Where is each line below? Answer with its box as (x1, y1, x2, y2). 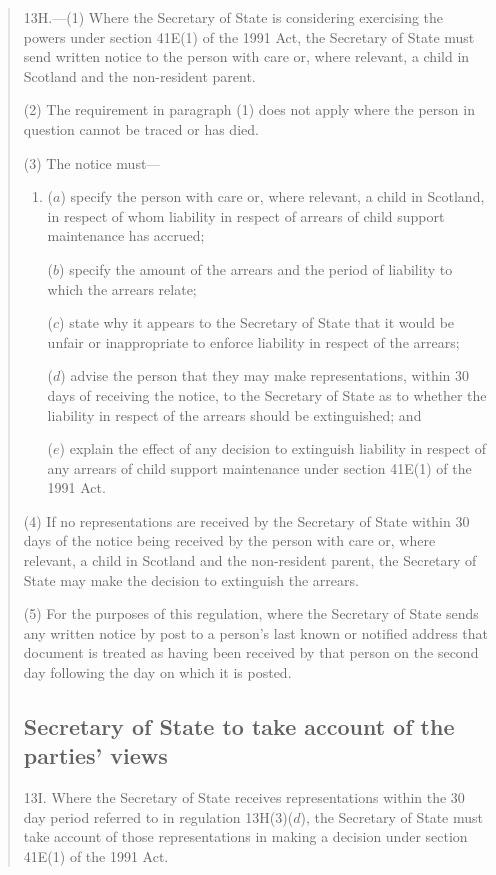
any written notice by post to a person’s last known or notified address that (23, 622, 488, 643)
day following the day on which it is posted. (23, 662, 292, 683)
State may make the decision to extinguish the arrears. (23, 569, 359, 590)
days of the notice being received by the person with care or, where (23, 530, 436, 551)
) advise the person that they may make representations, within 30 (60, 365, 470, 386)
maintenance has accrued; (47, 225, 205, 246)
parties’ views (23, 740, 168, 771)
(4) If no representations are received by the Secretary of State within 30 (23, 510, 470, 531)
